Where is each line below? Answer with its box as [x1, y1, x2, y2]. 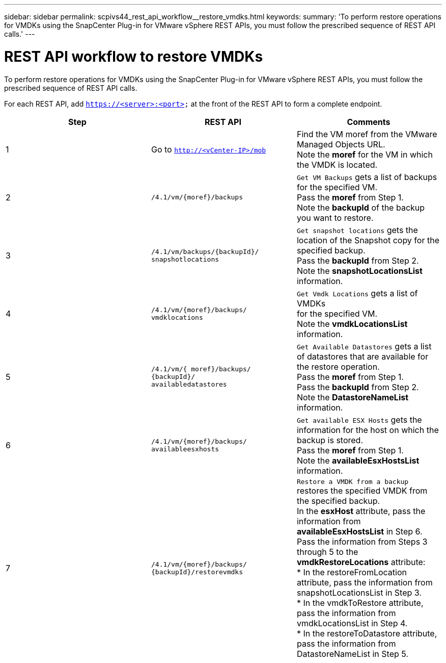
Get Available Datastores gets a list [296, 341, 432, 351]
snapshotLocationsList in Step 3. [296, 587, 422, 598]
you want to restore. [296, 212, 374, 223]
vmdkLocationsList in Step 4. [296, 618, 408, 628]
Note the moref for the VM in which [296, 149, 433, 160]
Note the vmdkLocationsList [296, 318, 408, 329]
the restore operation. [296, 361, 380, 372]
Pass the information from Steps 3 [296, 536, 428, 547]
